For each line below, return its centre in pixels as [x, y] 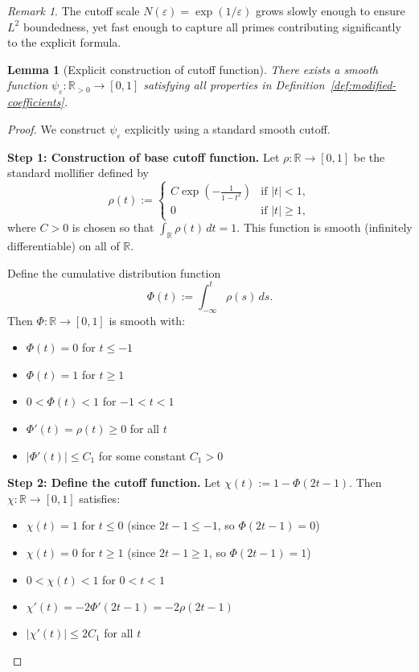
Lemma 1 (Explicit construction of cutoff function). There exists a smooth [193, 69]
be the [369, 157]
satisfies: [100, 498]
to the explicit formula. [64, 42]
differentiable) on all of [64, 246]
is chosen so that [113, 227]
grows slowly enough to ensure [330, 10]
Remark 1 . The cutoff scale [74, 10]
